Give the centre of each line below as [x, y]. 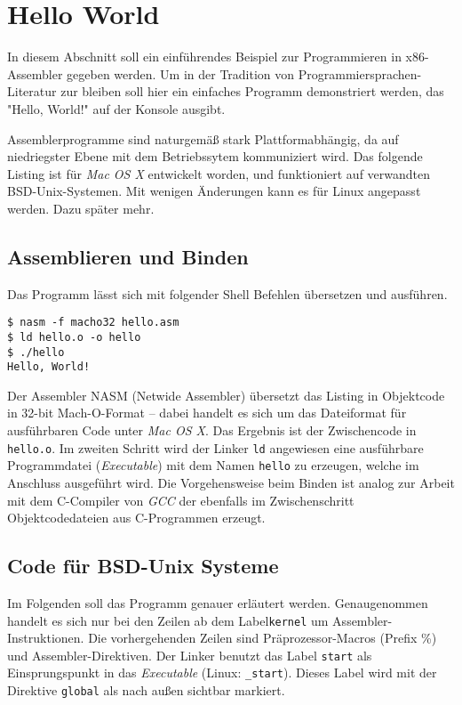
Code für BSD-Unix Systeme [143, 566]
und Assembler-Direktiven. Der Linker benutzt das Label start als [190, 655]
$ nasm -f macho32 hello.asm [93, 323]
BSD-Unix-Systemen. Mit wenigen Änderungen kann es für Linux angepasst [214, 191]
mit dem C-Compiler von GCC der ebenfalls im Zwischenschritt [181, 500]
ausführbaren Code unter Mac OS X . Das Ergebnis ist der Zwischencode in [212, 430]
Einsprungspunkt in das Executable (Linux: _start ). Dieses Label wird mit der [222, 673]
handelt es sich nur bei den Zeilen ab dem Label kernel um [168, 620]
